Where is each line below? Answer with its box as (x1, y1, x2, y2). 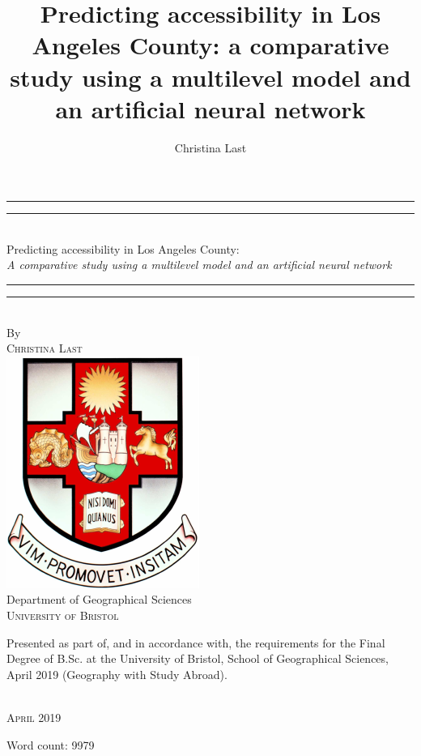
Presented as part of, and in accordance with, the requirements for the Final (6, 634, 385, 651)
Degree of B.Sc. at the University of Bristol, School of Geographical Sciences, (6, 650, 389, 667)
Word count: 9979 (6, 736, 95, 753)
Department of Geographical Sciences (6, 591, 192, 608)
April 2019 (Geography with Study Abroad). (6, 665, 228, 682)
